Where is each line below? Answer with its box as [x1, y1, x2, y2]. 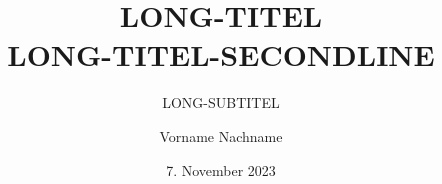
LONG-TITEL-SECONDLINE [7, 34, 435, 75]
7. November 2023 [166, 159, 276, 180]
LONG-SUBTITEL [162, 92, 280, 113]
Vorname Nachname [159, 125, 283, 146]
